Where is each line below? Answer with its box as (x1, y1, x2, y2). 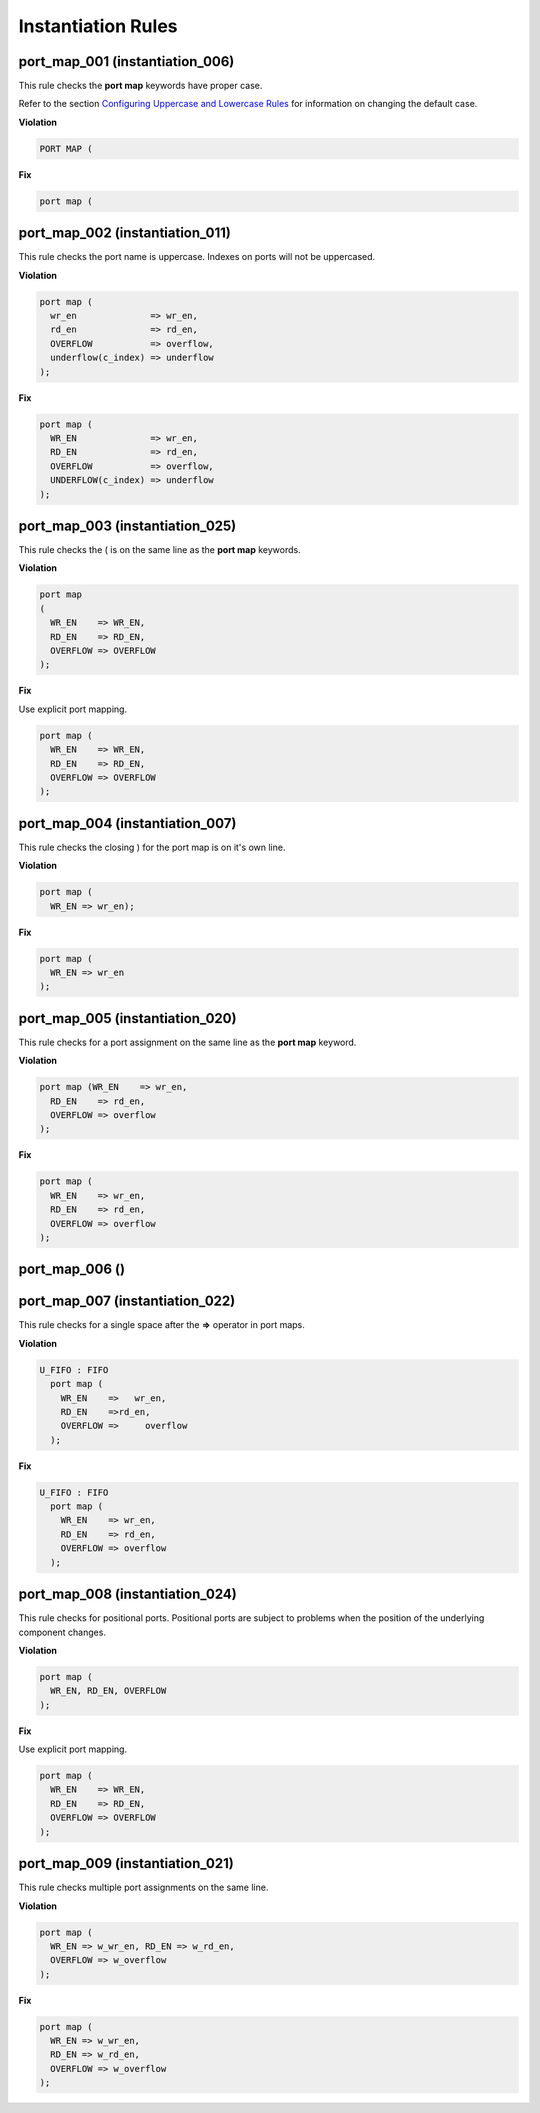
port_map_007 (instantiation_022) (18, 1293, 236, 1310)
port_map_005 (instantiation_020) (18, 1010, 237, 1027)
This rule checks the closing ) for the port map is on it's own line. (18, 841, 286, 853)
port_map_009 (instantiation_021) (18, 1855, 234, 1872)
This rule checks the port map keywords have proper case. (18, 80, 263, 92)
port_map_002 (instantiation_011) (18, 225, 232, 242)
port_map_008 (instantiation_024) (18, 1586, 237, 1603)
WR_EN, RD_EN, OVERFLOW (50, 1685, 167, 1697)
